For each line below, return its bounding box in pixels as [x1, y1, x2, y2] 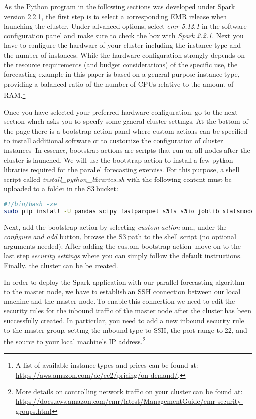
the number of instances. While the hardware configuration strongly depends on [4, 49, 245, 60]
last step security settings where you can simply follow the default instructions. [4, 250, 242, 261]
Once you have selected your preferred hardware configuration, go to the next [4, 106, 238, 117]
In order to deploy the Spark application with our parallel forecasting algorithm [4, 276, 245, 287]
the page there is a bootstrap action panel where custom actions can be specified [4, 125, 248, 136]
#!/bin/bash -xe [4, 200, 57, 208]
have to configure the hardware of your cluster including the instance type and [4, 40, 241, 50]
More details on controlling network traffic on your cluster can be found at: [15, 386, 243, 396]
